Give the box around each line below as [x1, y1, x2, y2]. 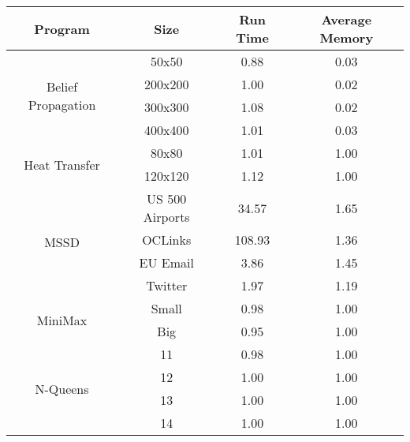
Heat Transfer [24, 155, 100, 174]
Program [34, 19, 90, 38]
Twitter [146, 276, 188, 294]
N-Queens [35, 379, 89, 398]
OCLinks [142, 230, 192, 249]
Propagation [28, 96, 96, 114]
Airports [143, 208, 190, 226]
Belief [46, 77, 78, 96]
